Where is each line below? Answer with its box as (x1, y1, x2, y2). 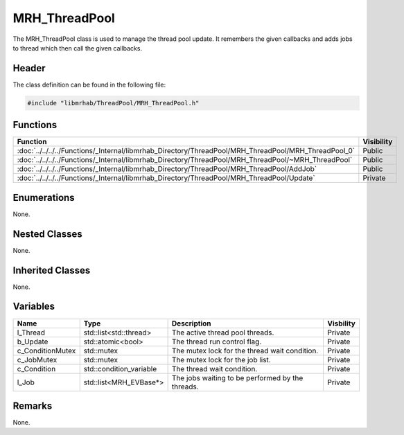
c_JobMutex (17, 355, 58, 364)
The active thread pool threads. (171, 328, 274, 337)
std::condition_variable (83, 364, 157, 373)
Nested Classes (12, 228, 82, 240)
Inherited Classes (12, 264, 91, 276)
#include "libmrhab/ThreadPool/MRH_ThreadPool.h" (27, 99, 200, 107)
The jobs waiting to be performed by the (171, 373, 304, 382)
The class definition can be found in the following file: (12, 80, 166, 89)
